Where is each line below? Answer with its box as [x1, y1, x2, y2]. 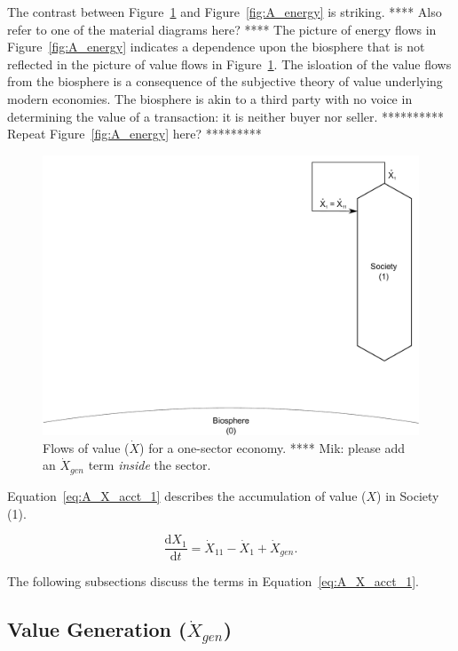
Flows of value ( [43, 438, 130, 456]
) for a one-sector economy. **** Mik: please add [139, 438, 405, 456]
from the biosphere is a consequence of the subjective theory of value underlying [7, 72, 443, 91]
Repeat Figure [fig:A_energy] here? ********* [7, 124, 262, 143]
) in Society [376, 486, 439, 504]
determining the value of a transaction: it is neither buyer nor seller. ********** [7, 107, 445, 125]
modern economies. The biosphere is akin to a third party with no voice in [7, 89, 413, 107]
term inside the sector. [88, 456, 211, 474]
